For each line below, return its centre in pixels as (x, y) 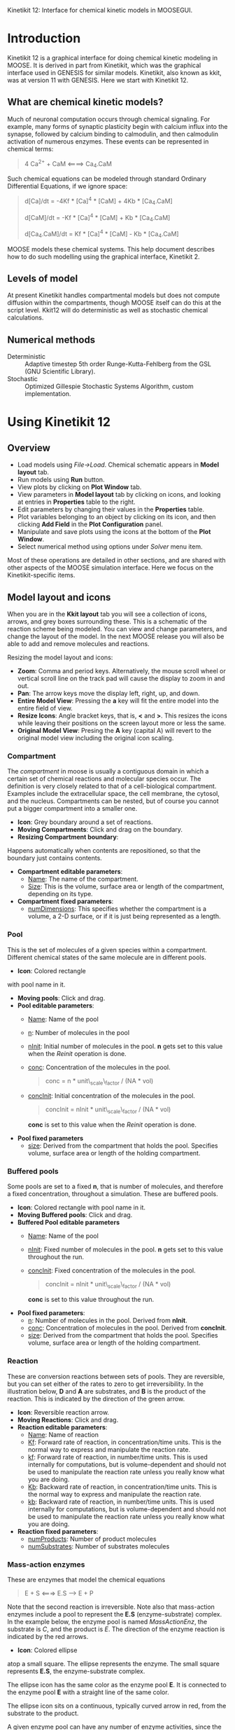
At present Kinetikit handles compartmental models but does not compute (114, 295)
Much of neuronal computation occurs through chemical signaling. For (109, 119)
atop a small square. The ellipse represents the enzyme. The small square (114, 1663)
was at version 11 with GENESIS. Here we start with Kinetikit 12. (98, 80)
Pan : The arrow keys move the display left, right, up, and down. (109, 693)
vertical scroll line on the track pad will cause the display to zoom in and (121, 678)
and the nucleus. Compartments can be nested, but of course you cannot (113, 801)
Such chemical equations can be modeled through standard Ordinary (107, 179)
